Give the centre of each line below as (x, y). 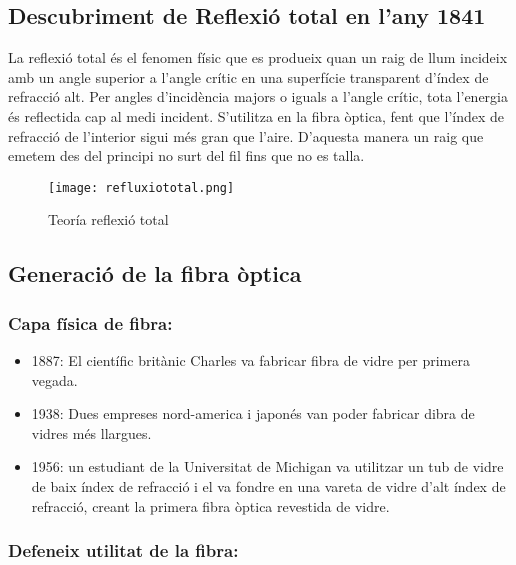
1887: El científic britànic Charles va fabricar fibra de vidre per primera (250, 360)
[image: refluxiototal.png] (141, 187)
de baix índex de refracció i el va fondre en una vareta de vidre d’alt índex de (268, 485)
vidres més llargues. (91, 432)
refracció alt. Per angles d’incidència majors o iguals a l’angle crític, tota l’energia (258, 96)
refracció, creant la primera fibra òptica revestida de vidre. (210, 505)
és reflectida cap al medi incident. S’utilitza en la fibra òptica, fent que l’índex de (256, 115)
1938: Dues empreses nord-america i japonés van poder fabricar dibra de (253, 413)
